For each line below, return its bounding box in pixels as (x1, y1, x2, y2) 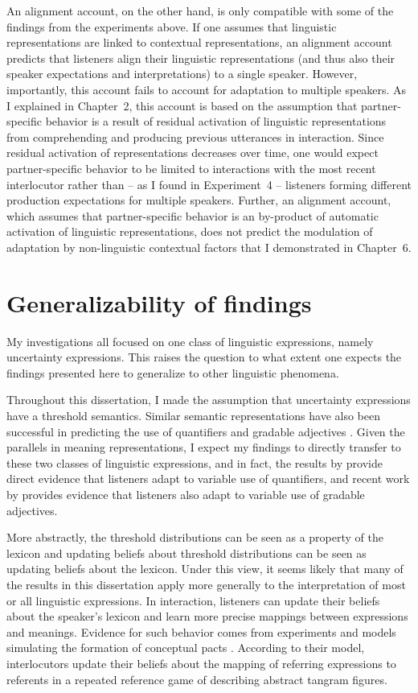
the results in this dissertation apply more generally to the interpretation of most (6, 575, 406, 592)
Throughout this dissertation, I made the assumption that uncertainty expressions (6, 391, 411, 408)
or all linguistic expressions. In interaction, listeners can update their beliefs (6, 592, 380, 608)
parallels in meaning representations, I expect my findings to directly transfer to (6, 439, 401, 456)
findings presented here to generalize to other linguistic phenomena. (6, 364, 339, 381)
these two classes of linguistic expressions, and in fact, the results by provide (6, 454, 383, 471)
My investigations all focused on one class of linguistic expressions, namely (6, 332, 374, 349)
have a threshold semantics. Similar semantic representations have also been (6, 407, 380, 423)
